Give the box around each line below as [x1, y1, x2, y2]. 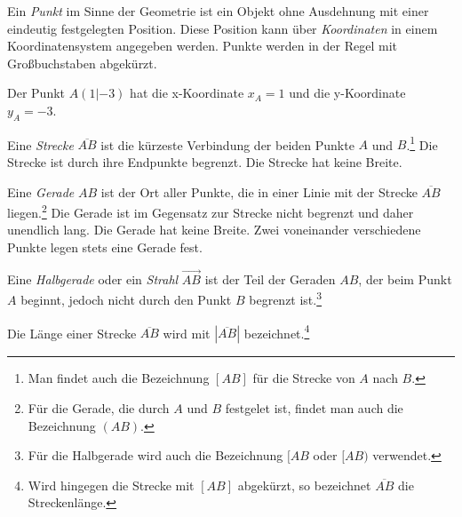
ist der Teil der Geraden [204, 269, 336, 288]
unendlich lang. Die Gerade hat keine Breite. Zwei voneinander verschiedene [7, 220, 421, 239]
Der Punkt [7, 84, 66, 102]
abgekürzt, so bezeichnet [237, 475, 371, 494]
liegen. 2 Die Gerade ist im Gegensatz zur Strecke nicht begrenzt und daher [7, 201, 414, 221]
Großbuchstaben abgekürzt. [7, 53, 157, 72]
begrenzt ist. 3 [249, 288, 323, 309]
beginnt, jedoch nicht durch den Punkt [20, 290, 232, 309]
